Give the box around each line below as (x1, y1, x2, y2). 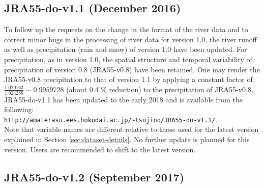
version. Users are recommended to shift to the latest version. (4, 144, 196, 154)
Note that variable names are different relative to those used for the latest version (4, 124, 259, 135)
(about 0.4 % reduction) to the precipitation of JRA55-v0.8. (66, 84, 253, 94)
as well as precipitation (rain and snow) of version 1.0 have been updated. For (4, 44, 247, 55)
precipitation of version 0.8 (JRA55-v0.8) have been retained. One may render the (4, 64, 260, 74)
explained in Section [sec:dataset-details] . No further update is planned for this (4, 134, 250, 145)
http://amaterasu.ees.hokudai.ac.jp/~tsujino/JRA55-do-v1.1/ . (4, 114, 218, 124)
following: (4, 104, 34, 115)
